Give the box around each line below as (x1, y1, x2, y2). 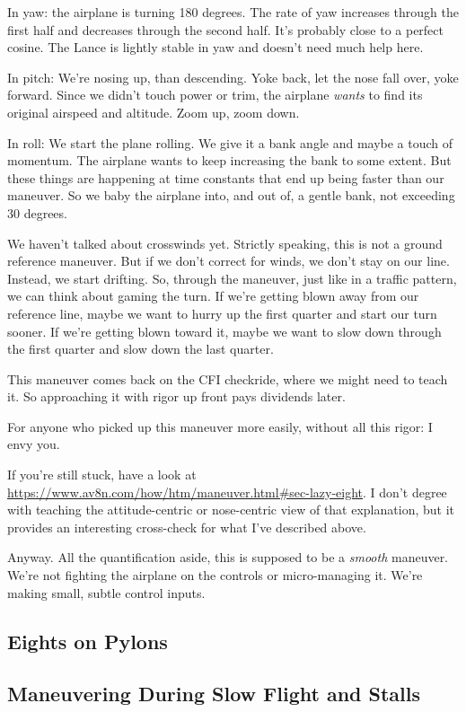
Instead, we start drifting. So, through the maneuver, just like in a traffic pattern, (7, 268, 457, 287)
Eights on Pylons (7, 627, 168, 655)
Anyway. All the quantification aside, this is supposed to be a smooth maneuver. (7, 548, 449, 567)
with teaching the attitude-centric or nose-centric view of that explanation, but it (7, 500, 454, 519)
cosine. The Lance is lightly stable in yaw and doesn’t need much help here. (7, 38, 424, 57)
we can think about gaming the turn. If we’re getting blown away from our (7, 286, 419, 305)
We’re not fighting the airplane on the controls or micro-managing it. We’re (7, 566, 423, 585)
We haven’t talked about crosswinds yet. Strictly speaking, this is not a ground (7, 233, 443, 252)
